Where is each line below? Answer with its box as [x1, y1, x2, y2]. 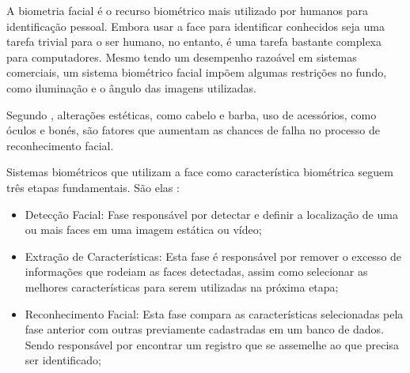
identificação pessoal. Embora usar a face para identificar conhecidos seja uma [6, 17, 385, 34]
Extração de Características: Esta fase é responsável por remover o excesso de [25, 247, 402, 264]
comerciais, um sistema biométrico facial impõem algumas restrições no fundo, [6, 64, 387, 81]
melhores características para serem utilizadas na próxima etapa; [25, 278, 339, 295]
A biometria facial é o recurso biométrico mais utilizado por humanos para [6, 2, 369, 18]
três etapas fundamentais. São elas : [6, 179, 180, 195]
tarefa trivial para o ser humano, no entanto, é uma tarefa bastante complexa [6, 33, 382, 50]
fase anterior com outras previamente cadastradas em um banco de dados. [25, 321, 385, 337]
